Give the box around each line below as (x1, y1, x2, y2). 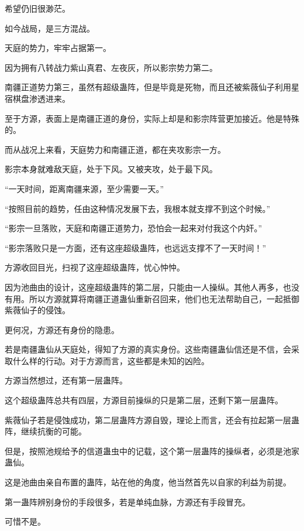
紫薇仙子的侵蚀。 (5, 304, 70, 316)
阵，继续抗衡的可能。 (5, 425, 87, 437)
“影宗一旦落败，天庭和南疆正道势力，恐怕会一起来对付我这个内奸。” (5, 222, 262, 234)
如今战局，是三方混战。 (5, 22, 95, 34)
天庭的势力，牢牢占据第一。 (5, 42, 111, 54)
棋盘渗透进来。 (12, 92, 70, 104)
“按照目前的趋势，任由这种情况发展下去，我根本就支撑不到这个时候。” (5, 202, 271, 214)
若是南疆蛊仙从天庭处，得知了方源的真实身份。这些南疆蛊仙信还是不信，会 (5, 343, 291, 355)
